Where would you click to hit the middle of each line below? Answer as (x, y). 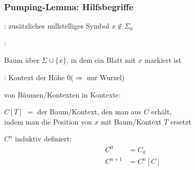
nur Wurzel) (106, 77)
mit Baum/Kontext (131, 121)
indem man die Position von (48, 121)
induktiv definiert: (43, 139)
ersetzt (181, 121)
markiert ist (163, 60)
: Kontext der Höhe (35, 77)
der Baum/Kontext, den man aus (89, 112)
